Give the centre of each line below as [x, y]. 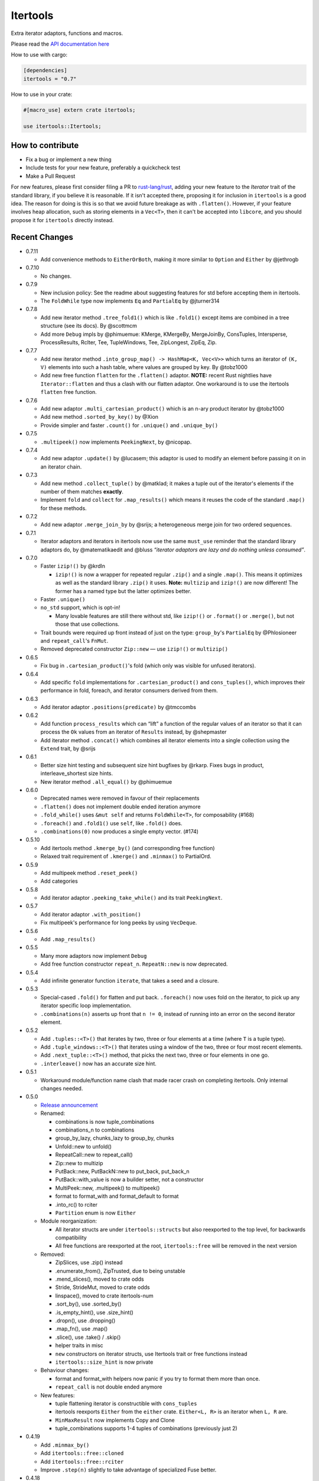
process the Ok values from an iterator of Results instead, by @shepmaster [134, 732]
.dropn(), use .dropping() [85, 1320]
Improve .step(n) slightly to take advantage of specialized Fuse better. [128, 1470]
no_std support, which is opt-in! [80, 608]
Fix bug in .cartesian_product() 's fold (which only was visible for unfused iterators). [148, 666]
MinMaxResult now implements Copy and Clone [115, 1420]
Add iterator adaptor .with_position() [91, 914]
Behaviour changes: [65, 1370]
